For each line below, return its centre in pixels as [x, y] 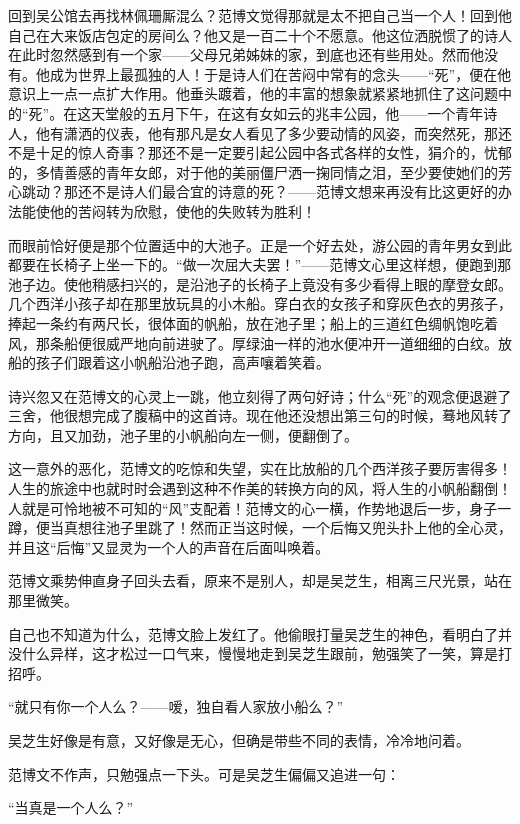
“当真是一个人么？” [71, 807]
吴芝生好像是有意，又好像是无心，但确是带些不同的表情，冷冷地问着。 [239, 740]
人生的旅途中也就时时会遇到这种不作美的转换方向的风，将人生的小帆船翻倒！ [260, 488]
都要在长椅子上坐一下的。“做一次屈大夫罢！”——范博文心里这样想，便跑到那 [260, 264]
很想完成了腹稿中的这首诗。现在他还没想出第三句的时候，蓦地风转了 [287, 415]
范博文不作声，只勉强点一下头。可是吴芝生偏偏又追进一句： [204, 773]
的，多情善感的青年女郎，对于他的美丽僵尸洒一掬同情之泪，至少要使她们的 [253, 171]
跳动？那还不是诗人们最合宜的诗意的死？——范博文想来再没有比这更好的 [259, 191]
